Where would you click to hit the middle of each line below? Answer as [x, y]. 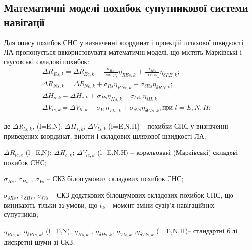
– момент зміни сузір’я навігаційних [161, 204]
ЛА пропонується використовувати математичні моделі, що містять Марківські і [123, 52]
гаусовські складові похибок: [47, 61]
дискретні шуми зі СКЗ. [40, 241]
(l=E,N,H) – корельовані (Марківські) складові [168, 152]
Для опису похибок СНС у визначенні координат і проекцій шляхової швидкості [124, 42]
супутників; [21, 214]
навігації [24, 22]
